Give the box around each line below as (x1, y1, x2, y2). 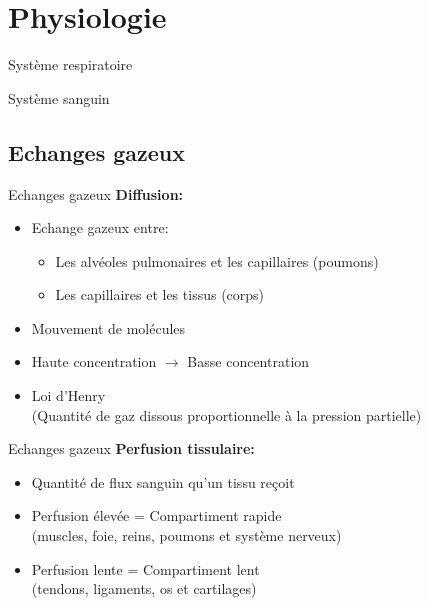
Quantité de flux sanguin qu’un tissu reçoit (31, 471, 295, 492)
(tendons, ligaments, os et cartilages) (31, 578, 257, 599)
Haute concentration (31, 351, 157, 372)
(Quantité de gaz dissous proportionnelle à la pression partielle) (31, 404, 422, 425)
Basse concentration (187, 351, 310, 372)
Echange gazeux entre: (31, 217, 169, 238)
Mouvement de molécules (31, 317, 186, 338)
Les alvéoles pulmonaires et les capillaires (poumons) (55, 250, 379, 271)
